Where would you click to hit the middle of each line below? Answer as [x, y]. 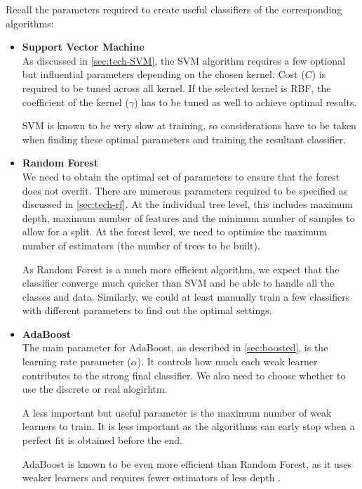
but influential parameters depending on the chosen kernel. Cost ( [163, 74]
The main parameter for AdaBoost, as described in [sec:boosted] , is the [175, 347]
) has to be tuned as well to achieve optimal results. [246, 102]
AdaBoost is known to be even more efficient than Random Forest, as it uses [187, 463]
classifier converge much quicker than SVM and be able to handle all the [178, 283]
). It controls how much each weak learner [227, 361]
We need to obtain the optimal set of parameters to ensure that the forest [181, 176]
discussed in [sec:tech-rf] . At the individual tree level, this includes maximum [187, 204]
